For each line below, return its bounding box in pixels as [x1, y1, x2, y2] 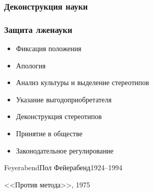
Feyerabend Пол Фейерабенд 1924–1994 [4, 162, 123, 173]
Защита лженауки [4, 23, 72, 35]
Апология [16, 60, 46, 70]
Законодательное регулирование [16, 145, 114, 156]
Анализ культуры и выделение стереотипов [16, 77, 149, 88]
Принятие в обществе [16, 128, 83, 139]
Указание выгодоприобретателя [16, 94, 112, 104]
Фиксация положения [16, 43, 82, 54]
